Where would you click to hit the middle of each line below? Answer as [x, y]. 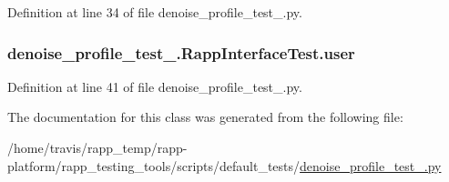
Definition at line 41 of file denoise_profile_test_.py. [155, 86]
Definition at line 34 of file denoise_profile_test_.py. [155, 12]
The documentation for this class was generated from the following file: [205, 117]
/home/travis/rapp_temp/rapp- [97, 147]
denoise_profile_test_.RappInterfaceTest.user [181, 52]
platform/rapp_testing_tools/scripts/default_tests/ [154, 165]
